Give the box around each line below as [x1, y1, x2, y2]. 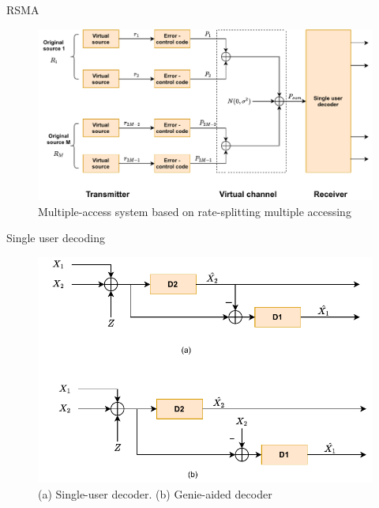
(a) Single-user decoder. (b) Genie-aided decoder [38, 485, 272, 502]
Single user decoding [6, 229, 105, 246]
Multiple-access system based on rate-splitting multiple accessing [38, 203, 351, 219]
